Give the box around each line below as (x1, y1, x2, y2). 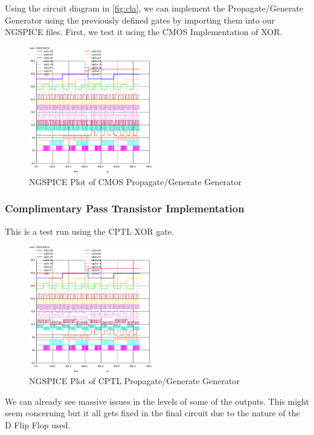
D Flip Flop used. (5, 419, 71, 431)
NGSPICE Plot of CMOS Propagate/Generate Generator (29, 175, 242, 188)
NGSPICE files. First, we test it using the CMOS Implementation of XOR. (5, 25, 283, 38)
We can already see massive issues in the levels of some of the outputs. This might (5, 394, 309, 407)
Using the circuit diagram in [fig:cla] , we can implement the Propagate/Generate (5, 2, 304, 14)
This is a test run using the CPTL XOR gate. (5, 224, 175, 237)
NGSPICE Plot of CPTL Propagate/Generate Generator (29, 374, 240, 387)
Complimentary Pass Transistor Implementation (5, 201, 245, 216)
